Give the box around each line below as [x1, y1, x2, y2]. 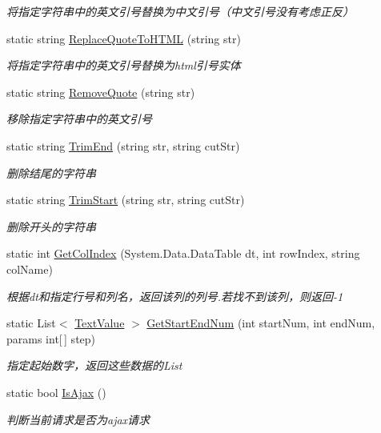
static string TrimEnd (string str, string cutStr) [6, 137, 240, 154]
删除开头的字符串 [6, 218, 96, 235]
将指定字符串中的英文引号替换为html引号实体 [6, 57, 241, 74]
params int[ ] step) [6, 330, 96, 347]
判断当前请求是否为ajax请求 [6, 411, 150, 427]
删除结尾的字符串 [6, 164, 96, 181]
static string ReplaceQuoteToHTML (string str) [6, 30, 241, 46]
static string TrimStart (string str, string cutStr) [6, 191, 245, 208]
